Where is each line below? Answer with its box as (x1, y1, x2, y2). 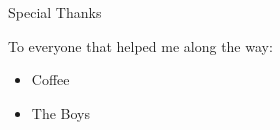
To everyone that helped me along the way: (8, 35, 273, 56)
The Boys (31, 102, 90, 123)
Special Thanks (8, 2, 102, 22)
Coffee (31, 69, 70, 90)
